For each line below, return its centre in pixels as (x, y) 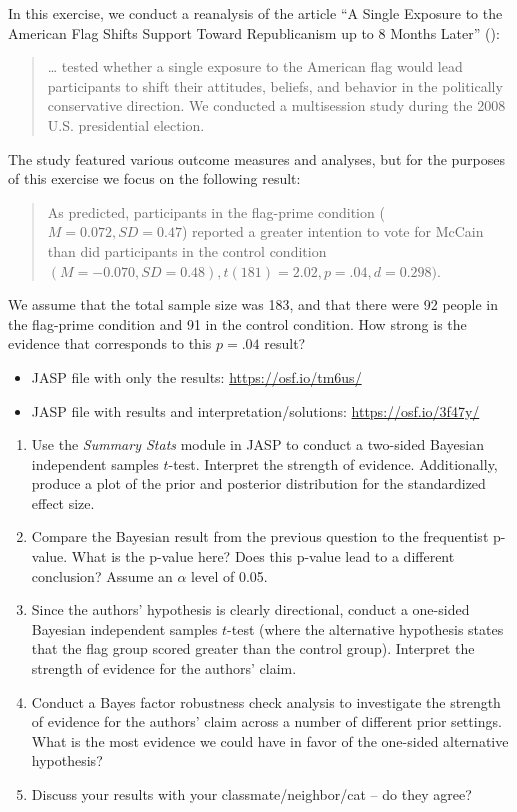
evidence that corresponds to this (110, 343)
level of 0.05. (229, 575)
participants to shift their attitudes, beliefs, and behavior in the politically (275, 85)
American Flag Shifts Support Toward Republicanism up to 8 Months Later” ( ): (254, 32)
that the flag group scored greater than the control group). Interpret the (253, 648)
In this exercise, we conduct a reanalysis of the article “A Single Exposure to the (255, 13)
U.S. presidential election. (126, 124)
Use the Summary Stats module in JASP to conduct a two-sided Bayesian (257, 444)
